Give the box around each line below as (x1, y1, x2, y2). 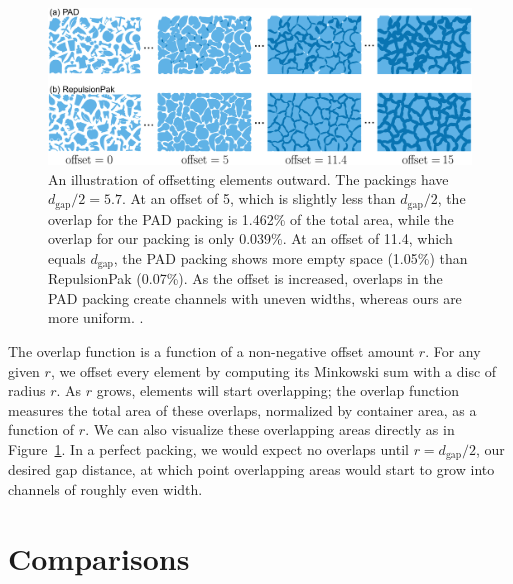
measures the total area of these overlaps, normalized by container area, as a (8, 399, 477, 420)
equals (48, 247, 86, 268)
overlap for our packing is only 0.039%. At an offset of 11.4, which (48, 228, 453, 249)
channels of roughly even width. (8, 479, 203, 499)
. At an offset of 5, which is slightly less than (121, 188, 396, 209)
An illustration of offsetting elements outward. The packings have (48, 168, 449, 189)
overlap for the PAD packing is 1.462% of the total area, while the (48, 208, 454, 229)
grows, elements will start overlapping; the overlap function (96, 380, 460, 401)
